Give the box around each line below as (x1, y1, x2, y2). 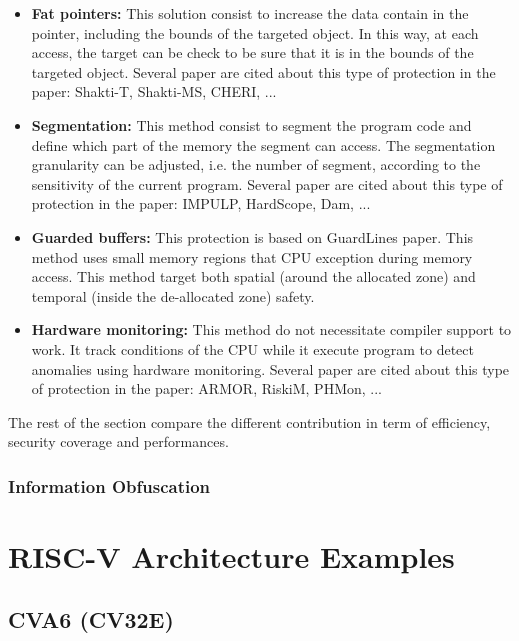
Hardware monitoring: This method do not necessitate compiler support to (31, 319, 512, 340)
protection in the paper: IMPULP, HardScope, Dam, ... (31, 193, 371, 214)
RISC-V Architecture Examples (8, 535, 455, 576)
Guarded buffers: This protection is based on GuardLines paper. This (31, 226, 474, 247)
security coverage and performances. (8, 431, 229, 452)
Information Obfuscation (8, 473, 211, 498)
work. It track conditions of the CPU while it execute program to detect (31, 338, 474, 359)
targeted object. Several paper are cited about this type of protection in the (31, 61, 496, 82)
